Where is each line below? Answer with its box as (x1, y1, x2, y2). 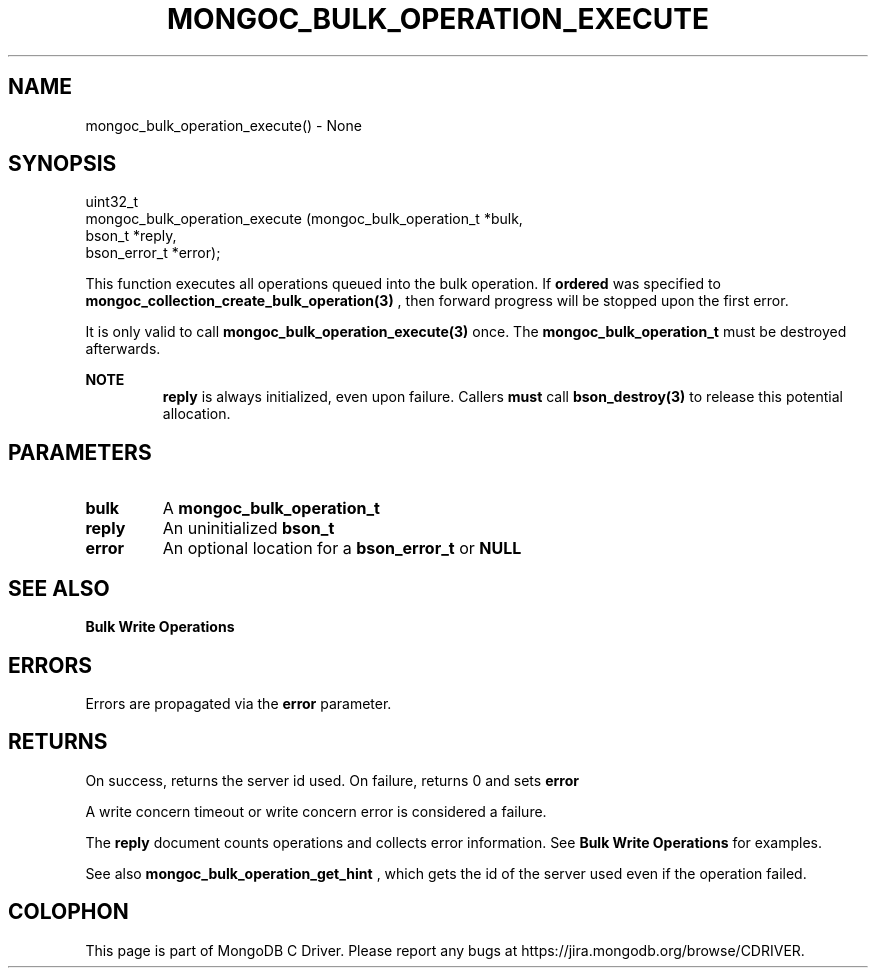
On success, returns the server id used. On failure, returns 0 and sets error (85, 771, 579, 789)
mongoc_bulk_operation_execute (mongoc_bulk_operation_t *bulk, (85, 210, 523, 228)
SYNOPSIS (8, 151, 117, 177)
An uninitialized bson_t (162, 518, 335, 539)
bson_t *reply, (85, 227, 177, 245)
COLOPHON (8, 899, 129, 925)
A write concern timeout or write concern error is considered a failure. (85, 802, 547, 820)
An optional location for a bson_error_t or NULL (162, 538, 522, 559)
